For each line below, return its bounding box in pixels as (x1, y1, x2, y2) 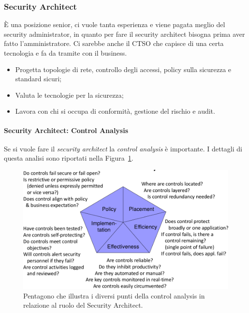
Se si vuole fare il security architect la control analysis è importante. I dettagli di (4, 143, 242, 153)
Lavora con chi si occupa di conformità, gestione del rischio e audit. (15, 106, 215, 116)
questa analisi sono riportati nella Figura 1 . (4, 153, 133, 163)
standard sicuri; (15, 74, 61, 84)
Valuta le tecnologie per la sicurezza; (15, 89, 124, 100)
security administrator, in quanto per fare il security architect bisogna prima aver (4, 29, 245, 39)
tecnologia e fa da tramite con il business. (4, 48, 127, 58)
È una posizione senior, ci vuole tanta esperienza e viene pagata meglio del (4, 19, 225, 30)
